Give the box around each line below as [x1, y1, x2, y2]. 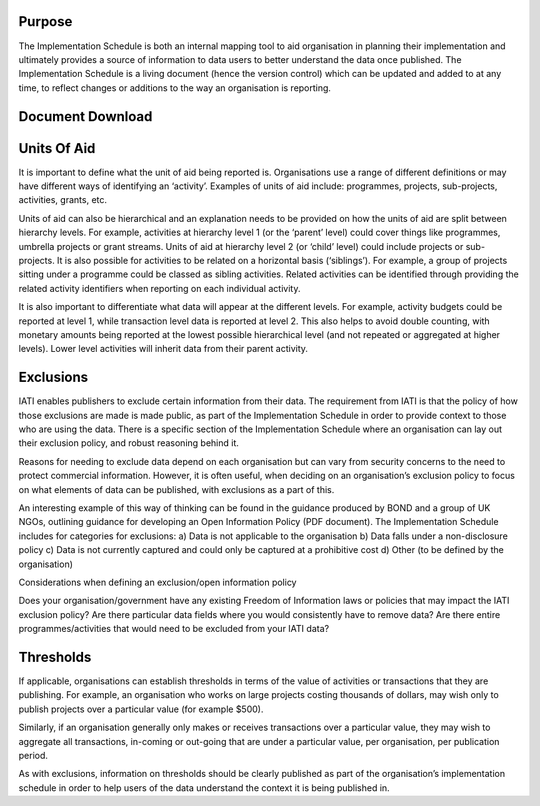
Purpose [18, 13, 73, 30]
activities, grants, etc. [18, 194, 108, 206]
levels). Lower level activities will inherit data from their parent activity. [18, 343, 309, 355]
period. [18, 749, 49, 761]
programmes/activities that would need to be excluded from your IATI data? [18, 623, 330, 635]
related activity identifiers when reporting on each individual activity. [18, 282, 301, 294]
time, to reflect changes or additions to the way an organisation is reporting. [18, 81, 332, 94]
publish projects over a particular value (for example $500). [18, 703, 264, 715]
